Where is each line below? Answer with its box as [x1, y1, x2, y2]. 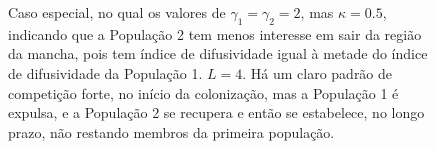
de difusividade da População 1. [8, 62, 203, 83]
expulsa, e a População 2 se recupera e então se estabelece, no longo [8, 102, 425, 123]
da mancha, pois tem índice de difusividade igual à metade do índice [8, 43, 428, 64]
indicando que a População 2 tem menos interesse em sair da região [8, 23, 422, 44]
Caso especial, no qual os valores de [8, 2, 226, 22]
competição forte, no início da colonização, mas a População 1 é [8, 82, 399, 103]
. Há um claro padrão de [242, 62, 393, 83]
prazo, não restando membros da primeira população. [8, 121, 335, 142]
